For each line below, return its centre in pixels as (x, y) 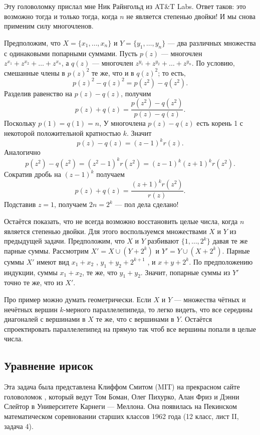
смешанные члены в (35, 72)
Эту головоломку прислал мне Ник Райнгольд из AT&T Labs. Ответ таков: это (125, 6)
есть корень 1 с (220, 123)
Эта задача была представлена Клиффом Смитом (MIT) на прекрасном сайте (122, 387)
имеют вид (53, 261)
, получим (136, 93)
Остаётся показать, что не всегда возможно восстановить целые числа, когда (121, 221)
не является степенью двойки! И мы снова (191, 16)
